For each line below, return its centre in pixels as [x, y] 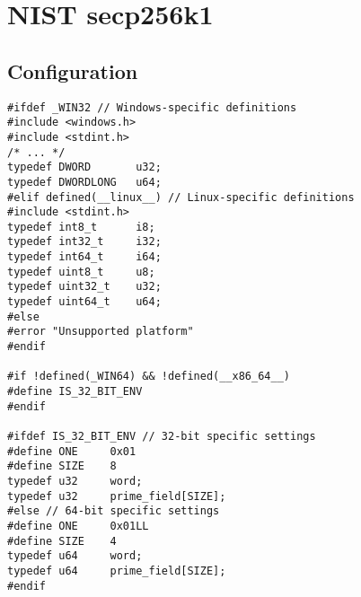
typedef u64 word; [75, 556]
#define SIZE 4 [62, 541]
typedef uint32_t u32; [84, 287]
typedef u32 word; [75, 481]
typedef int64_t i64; [84, 257]
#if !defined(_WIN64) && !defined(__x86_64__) [149, 377]
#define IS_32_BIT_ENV [75, 392]
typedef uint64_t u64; [84, 302]
